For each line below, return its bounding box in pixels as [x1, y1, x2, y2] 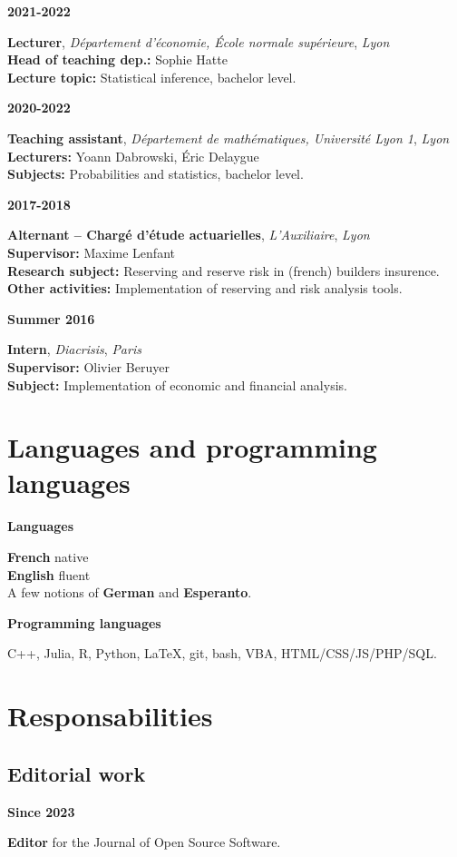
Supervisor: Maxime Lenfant [7, 242, 175, 261]
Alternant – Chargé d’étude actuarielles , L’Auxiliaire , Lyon [7, 225, 370, 244]
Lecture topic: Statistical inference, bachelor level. [7, 67, 297, 86]
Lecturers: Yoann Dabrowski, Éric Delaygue [7, 146, 259, 165]
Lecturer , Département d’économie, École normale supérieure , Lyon [7, 32, 390, 51]
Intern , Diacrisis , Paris [7, 340, 141, 359]
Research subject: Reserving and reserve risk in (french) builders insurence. [7, 261, 440, 280]
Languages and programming [7, 428, 377, 466]
